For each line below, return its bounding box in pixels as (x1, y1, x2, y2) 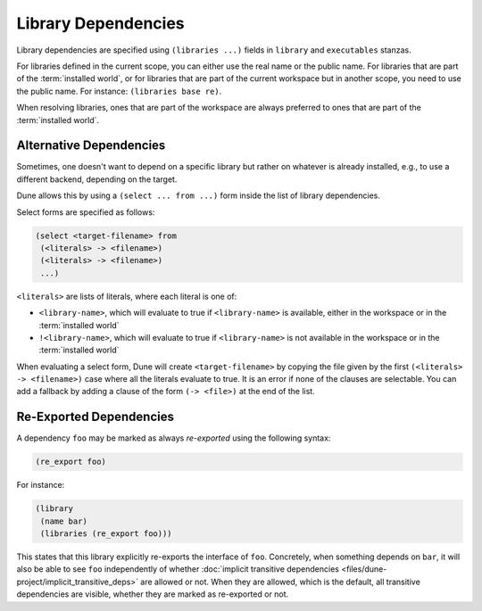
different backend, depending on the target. (16, 174, 178, 185)
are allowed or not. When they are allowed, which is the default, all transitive (139, 576, 421, 587)
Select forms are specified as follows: (16, 206, 155, 218)
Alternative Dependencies (16, 138, 166, 153)
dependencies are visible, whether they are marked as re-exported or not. (16, 589, 289, 599)
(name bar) (40, 516, 88, 526)
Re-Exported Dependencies (16, 409, 174, 425)
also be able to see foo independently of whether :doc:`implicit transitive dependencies (16, 564, 339, 574)
